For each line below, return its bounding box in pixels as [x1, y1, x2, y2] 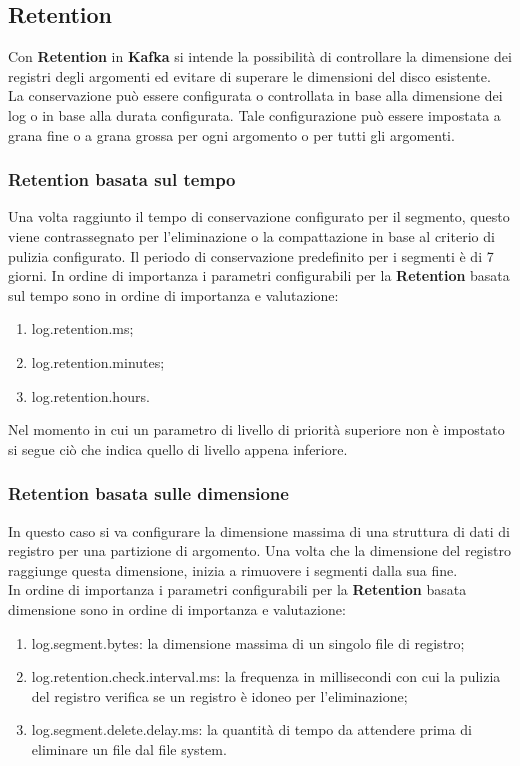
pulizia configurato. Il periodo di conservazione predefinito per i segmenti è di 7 [8, 245, 494, 266]
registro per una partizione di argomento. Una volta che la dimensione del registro [8, 540, 511, 561]
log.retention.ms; [31, 318, 134, 339]
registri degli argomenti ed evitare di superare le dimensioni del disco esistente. [8, 65, 491, 86]
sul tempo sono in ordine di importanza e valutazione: [8, 284, 339, 305]
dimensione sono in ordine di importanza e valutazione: [8, 598, 346, 619]
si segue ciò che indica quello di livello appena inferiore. [8, 438, 348, 459]
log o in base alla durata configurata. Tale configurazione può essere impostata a [8, 104, 501, 125]
